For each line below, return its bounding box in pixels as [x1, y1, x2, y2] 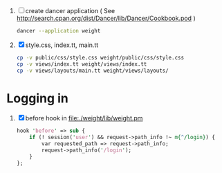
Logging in [6, 90, 68, 106]
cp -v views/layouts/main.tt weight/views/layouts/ [16, 67, 169, 74]
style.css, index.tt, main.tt [25, 41, 99, 49]
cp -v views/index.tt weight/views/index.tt [16, 60, 147, 68]
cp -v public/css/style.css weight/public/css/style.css [16, 54, 185, 61]
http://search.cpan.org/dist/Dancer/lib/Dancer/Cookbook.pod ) [16, 14, 196, 22]
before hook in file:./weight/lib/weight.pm [25, 114, 143, 122]
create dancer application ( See [25, 7, 115, 15]
